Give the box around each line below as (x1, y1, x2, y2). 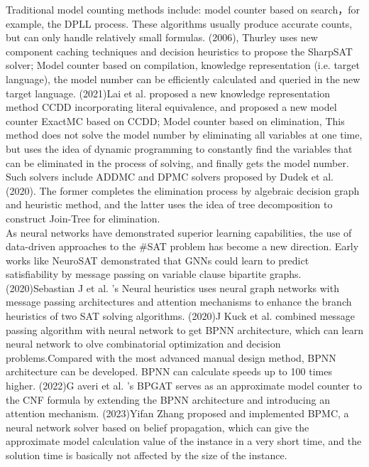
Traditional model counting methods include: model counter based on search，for (6, 2, 360, 16)
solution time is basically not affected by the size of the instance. (6, 448, 287, 462)
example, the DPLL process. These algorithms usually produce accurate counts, (6, 16, 353, 31)
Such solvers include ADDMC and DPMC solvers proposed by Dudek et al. (6, 169, 334, 184)
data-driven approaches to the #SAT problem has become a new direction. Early (6, 239, 359, 254)
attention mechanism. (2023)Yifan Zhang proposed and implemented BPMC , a (6, 406, 349, 421)
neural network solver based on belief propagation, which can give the (6, 419, 309, 434)
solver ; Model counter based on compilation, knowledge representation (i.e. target (6, 58, 360, 73)
